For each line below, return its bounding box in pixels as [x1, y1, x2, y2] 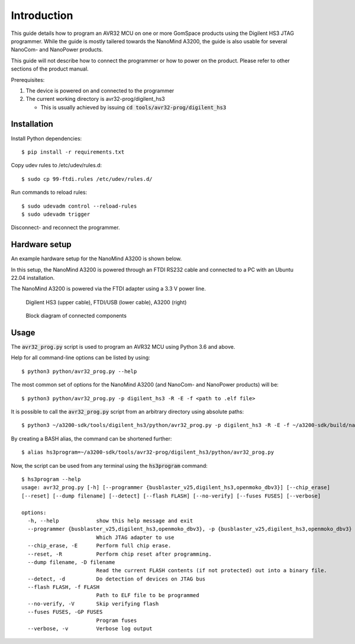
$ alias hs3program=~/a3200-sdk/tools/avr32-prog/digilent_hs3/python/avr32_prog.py [21, 449, 275, 456]
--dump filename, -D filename [27, 559, 115, 566]
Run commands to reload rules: [11, 189, 88, 196]
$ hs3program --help [21, 476, 81, 483]
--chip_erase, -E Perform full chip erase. [27, 543, 172, 549]
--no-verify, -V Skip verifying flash [27, 600, 159, 607]
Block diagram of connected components [25, 312, 127, 320]
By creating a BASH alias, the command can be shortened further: [11, 435, 172, 442]
